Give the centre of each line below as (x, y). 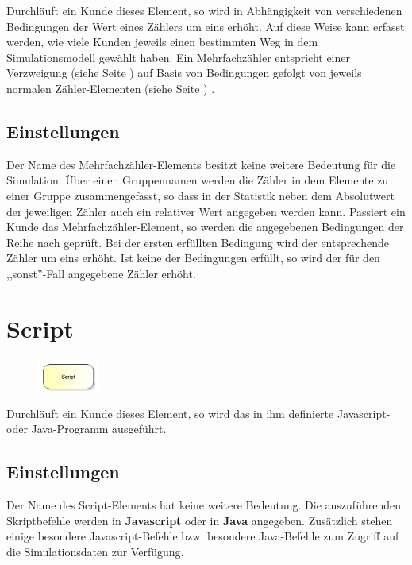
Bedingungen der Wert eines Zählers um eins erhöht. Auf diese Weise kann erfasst (206, 26)
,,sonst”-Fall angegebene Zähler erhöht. (101, 273)
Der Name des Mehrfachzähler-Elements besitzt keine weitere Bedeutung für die (201, 164)
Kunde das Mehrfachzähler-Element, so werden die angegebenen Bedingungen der (205, 227)
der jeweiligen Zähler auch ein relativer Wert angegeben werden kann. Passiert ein (206, 211)
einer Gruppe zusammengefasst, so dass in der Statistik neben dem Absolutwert (200, 195)
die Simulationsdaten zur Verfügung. (95, 552)
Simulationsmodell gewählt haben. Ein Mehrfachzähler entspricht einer (178, 57)
